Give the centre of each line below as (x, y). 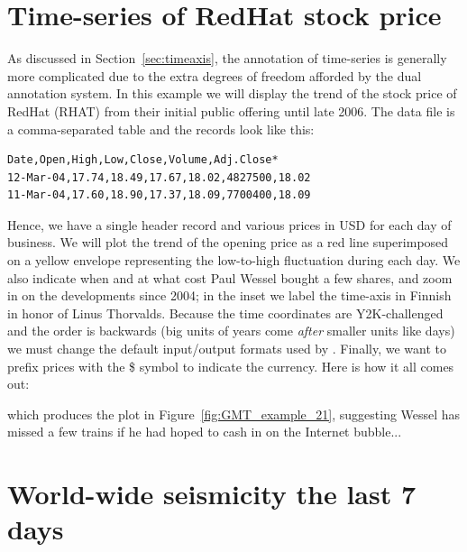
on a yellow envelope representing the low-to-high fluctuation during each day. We (234, 260)
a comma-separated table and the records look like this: (161, 129)
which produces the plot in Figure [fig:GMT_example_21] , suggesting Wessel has (234, 414)
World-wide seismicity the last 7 (212, 494)
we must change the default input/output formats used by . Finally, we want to (227, 349)
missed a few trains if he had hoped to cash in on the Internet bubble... (205, 432)
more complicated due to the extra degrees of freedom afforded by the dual (215, 75)
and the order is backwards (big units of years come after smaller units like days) (231, 331)
